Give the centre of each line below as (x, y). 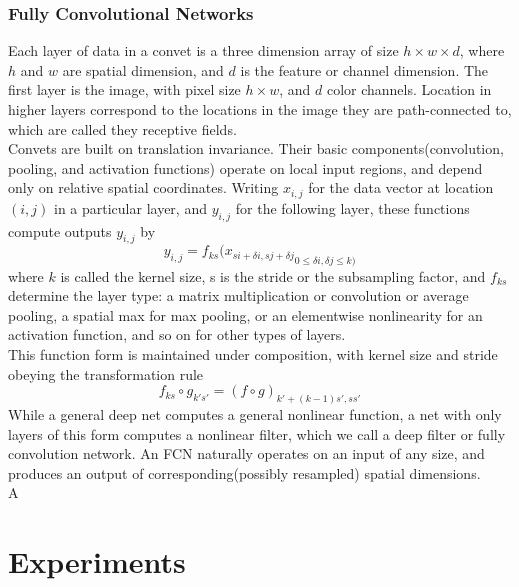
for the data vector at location (401, 187)
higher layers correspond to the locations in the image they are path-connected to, (260, 109)
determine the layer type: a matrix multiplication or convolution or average (238, 295)
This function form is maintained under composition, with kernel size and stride (253, 354)
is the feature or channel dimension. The (364, 69)
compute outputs (60, 230)
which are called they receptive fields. (122, 128)
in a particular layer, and (130, 207)
